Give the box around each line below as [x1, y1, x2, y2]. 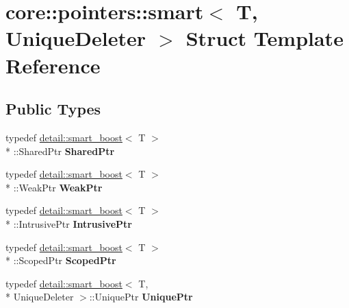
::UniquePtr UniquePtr [89, 289, 193, 304]
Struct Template [185, 24, 344, 52]
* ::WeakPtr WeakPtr [5, 180, 103, 194]
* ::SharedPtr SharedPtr [5, 143, 115, 158]
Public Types [5, 98, 101, 119]
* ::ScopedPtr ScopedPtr [5, 253, 116, 268]
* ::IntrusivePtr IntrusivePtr [5, 216, 132, 230]
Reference [5, 51, 101, 79]
